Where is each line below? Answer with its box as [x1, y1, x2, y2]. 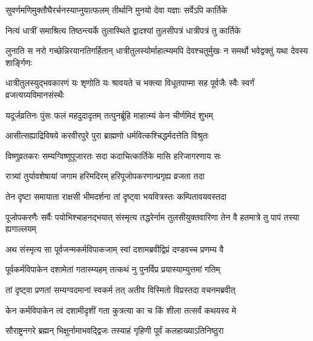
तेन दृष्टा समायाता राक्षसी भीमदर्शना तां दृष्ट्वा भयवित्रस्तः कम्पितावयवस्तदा [5, 190, 227, 202]
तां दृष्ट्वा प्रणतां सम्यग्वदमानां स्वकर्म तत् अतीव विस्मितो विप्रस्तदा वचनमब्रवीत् [5, 283, 236, 296]
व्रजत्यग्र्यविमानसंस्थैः [5, 88, 65, 101]
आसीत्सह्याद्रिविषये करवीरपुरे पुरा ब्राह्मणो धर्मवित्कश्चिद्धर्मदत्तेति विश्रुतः [5, 129, 209, 142]
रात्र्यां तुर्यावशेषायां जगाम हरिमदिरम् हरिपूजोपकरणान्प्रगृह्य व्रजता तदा [5, 170, 205, 182]
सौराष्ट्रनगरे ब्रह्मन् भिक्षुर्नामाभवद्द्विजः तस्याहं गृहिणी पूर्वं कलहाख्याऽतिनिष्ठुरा [5, 324, 224, 337]
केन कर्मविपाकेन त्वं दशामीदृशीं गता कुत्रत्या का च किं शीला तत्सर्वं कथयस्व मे [5, 303, 236, 316]
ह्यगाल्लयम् [5, 222, 36, 235]
